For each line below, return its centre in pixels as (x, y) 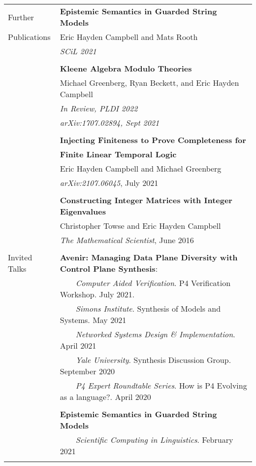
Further (21, 17)
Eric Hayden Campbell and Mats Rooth (129, 37)
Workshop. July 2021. (97, 294)
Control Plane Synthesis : (109, 269)
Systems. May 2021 (93, 320)
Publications (29, 37)
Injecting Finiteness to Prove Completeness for (153, 140)
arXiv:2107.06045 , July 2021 (109, 183)
